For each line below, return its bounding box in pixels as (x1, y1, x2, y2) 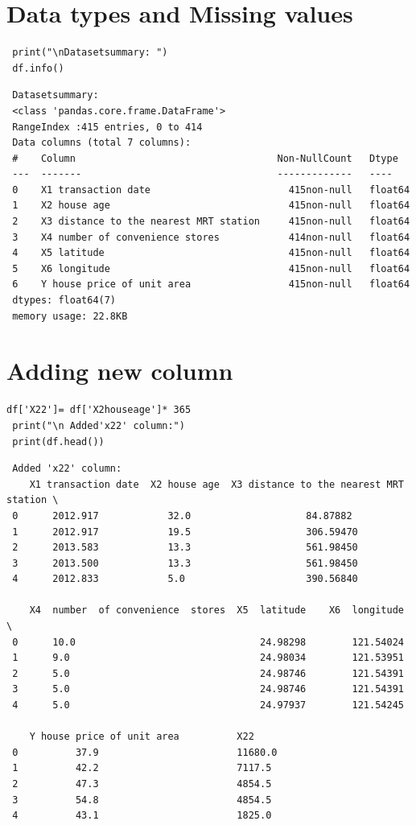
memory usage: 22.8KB (12, 310, 128, 322)
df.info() (12, 62, 64, 74)
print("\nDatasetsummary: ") (12, 47, 168, 59)
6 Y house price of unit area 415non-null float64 (12, 278, 410, 291)
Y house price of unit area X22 (29, 731, 254, 743)
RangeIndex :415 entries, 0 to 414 (12, 121, 203, 133)
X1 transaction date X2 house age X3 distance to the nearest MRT (29, 478, 404, 490)
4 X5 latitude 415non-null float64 (12, 247, 410, 259)
